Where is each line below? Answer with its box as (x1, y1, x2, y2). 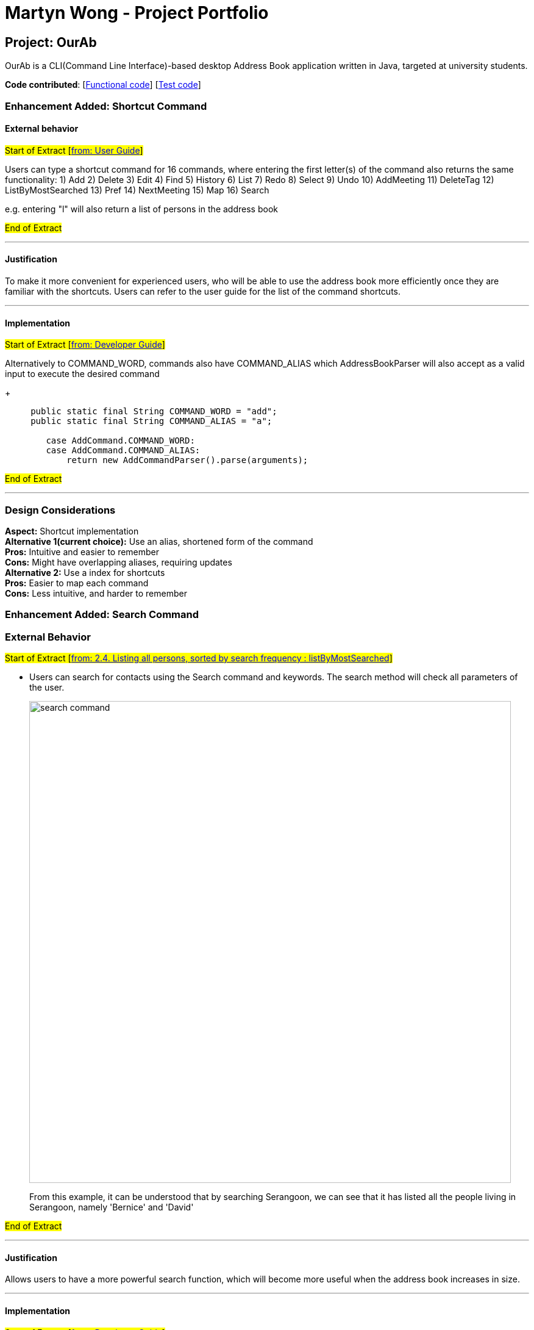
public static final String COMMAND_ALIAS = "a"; (30, 416, 272, 426)
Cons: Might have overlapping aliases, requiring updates (5, 556, 232, 567)
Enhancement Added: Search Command (5, 608, 199, 621)
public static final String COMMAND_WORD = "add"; (30, 406, 277, 417)
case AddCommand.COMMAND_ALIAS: (46, 445, 201, 456)
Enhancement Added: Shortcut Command (5, 99, 207, 112)
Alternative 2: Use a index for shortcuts (5, 567, 165, 578)
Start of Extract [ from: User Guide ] (5, 145, 143, 156)
